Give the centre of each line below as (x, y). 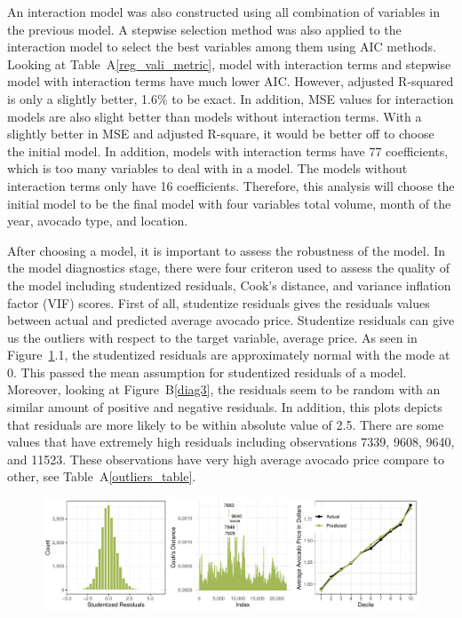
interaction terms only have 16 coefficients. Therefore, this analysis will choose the (231, 185)
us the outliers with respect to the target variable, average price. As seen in (212, 337)
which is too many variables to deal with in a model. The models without (207, 168)
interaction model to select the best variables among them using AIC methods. (222, 47)
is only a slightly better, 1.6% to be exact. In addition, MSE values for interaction (231, 98)
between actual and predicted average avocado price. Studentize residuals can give (231, 320)
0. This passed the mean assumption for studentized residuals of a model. (207, 372)
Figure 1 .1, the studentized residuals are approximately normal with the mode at (229, 355)
